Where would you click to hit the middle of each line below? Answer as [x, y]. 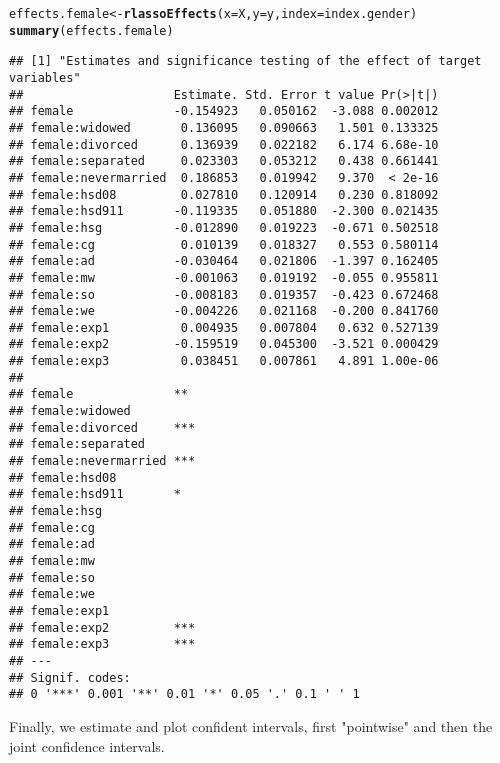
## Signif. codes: [70, 677]
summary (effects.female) [91, 30]
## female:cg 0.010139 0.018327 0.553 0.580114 [224, 244]
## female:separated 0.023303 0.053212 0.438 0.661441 [224, 161]
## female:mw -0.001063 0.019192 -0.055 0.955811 [224, 277]
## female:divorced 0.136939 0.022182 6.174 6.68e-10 [224, 144]
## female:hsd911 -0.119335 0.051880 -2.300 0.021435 [224, 211]
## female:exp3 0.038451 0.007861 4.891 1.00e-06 [224, 361]
